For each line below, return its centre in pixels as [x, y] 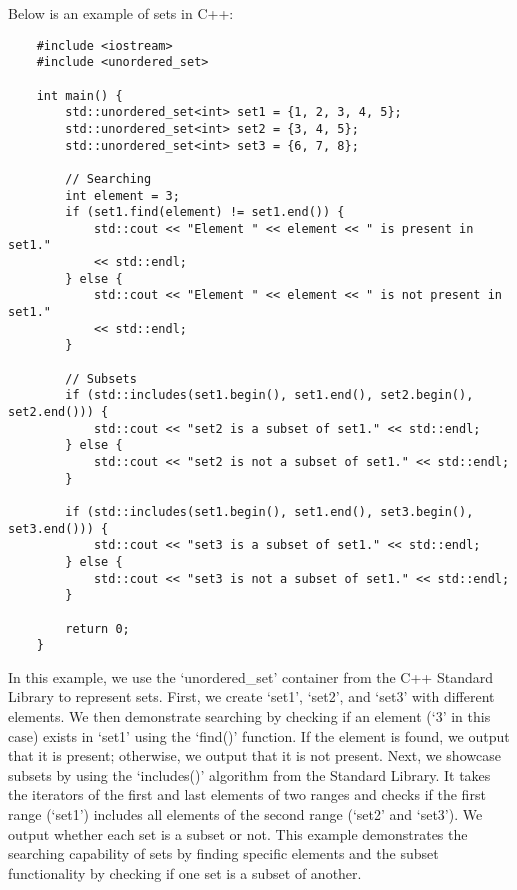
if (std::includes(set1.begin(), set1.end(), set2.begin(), [269, 395]
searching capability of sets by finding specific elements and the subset [223, 853]
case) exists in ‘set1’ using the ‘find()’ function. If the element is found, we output [259, 735]
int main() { [79, 95]
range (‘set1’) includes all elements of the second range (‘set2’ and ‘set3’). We [245, 814]
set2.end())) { [58, 412]
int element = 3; [122, 195]
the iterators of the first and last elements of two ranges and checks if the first [247, 794]
